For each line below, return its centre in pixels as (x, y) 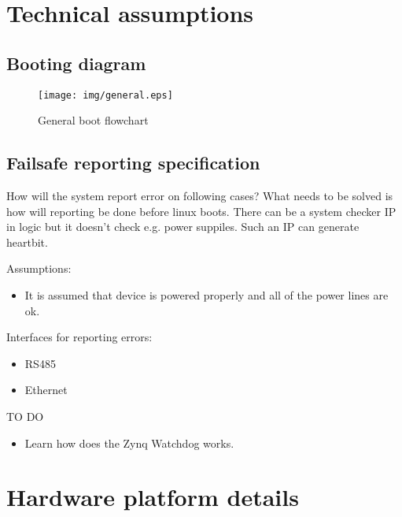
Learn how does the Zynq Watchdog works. (129, 443)
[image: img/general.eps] (105, 95)
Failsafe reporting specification (133, 163)
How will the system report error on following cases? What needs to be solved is (200, 196)
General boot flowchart (93, 120)
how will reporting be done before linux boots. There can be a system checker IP (201, 211)
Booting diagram (76, 63)
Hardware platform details (153, 497)
